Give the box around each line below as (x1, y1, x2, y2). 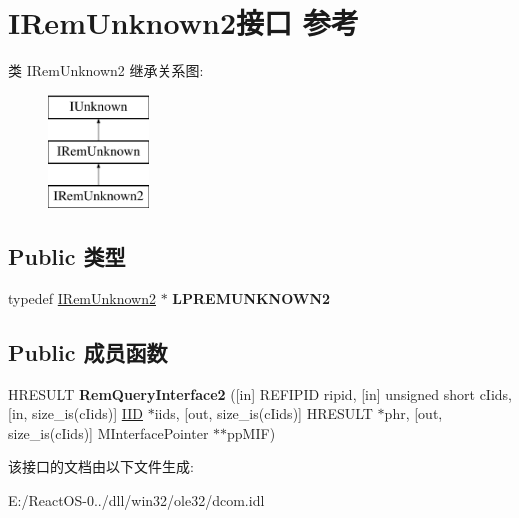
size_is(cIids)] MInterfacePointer (8, 422, 209, 443)
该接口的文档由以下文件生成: (8, 456, 194, 477)
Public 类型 (8, 241, 126, 272)
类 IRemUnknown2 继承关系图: (8, 60, 204, 81)
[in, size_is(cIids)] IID (8, 403, 143, 424)
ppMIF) (227, 422, 276, 443)
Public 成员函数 (8, 336, 168, 367)
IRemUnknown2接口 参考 (8, 2, 359, 43)
